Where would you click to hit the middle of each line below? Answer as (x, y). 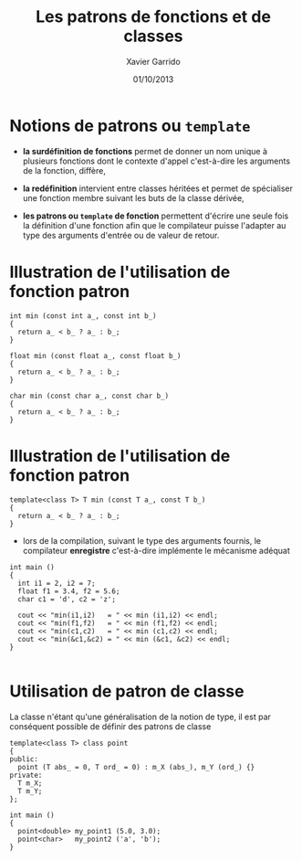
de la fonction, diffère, (64, 170)
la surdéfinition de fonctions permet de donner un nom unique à (145, 151)
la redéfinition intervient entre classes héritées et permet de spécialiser (158, 188)
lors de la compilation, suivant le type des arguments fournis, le (142, 540)
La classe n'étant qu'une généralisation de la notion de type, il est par (141, 717)
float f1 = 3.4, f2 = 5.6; (69, 591)
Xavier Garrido (153, 61)
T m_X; (30, 783)
